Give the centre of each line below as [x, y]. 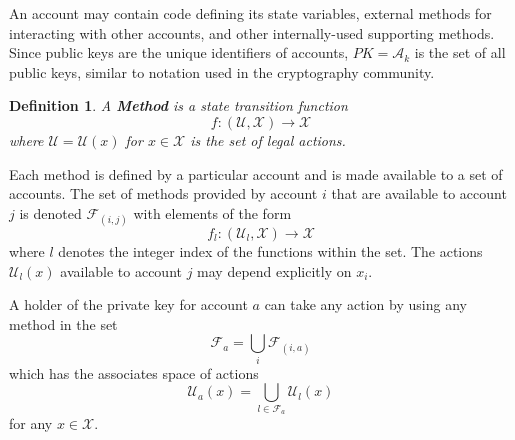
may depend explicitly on [274, 270]
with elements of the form [212, 212]
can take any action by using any [365, 304]
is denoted [50, 212]
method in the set [63, 323]
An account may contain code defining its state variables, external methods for [250, 13]
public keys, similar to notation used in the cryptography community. [222, 71]
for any [31, 422]
